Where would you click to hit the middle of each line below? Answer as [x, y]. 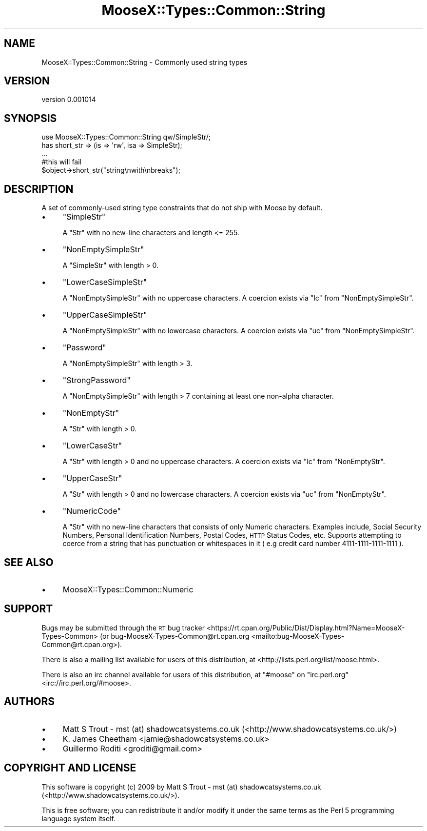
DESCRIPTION [39, 189]
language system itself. [78, 818]
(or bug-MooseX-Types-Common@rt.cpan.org [175, 636]
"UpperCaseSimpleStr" [105, 315]
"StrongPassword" [97, 380]
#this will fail [62, 162]
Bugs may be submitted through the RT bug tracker [123, 628]
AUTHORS [29, 702]
